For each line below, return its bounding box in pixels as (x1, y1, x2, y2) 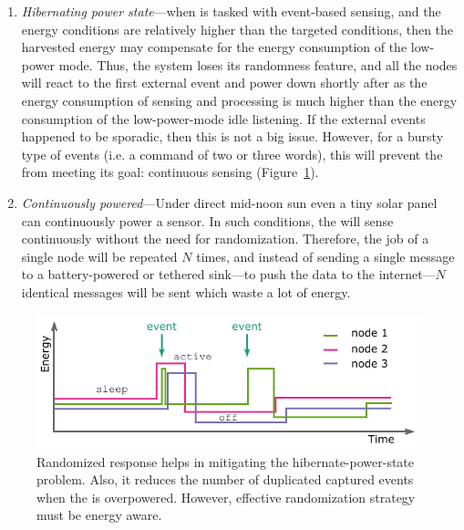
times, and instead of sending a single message (196, 246, 455, 265)
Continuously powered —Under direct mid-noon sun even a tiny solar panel (21, 192, 438, 212)
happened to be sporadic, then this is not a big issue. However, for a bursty (21, 127, 444, 146)
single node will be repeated (21, 246, 178, 265)
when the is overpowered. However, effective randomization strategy (36, 487, 416, 506)
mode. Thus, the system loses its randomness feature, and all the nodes (58, 55, 458, 74)
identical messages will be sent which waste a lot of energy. (21, 282, 351, 301)
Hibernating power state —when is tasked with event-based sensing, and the (21, 2, 441, 20)
